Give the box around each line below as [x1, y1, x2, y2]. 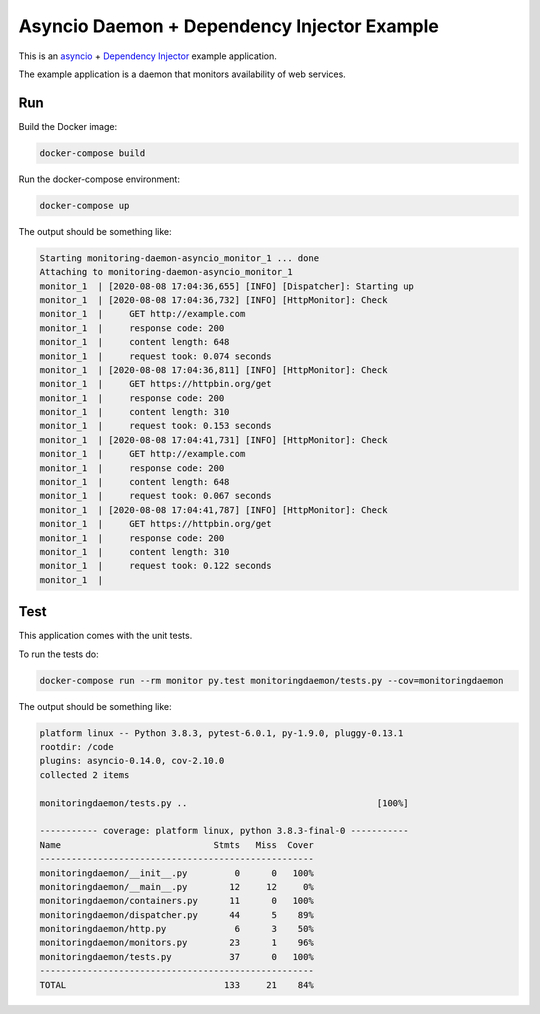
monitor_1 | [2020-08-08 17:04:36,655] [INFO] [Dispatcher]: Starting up [39, 280, 415, 292]
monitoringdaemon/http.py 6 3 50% [39, 923, 314, 935]
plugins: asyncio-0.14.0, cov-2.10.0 [39, 755, 225, 767]
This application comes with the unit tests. [18, 630, 193, 642]
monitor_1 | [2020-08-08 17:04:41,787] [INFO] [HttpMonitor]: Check [39, 504, 388, 515]
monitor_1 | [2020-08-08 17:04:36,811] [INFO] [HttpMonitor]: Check [39, 364, 388, 375]
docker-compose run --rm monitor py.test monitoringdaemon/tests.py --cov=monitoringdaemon [39, 675, 504, 686]
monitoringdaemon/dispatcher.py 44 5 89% [39, 909, 314, 920]
